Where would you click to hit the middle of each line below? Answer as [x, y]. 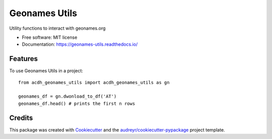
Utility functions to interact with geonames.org [57, 28]
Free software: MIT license [50, 37]
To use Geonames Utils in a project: [46, 71]
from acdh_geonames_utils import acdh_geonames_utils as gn [94, 82]
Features [23, 59]
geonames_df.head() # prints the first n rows [77, 103]
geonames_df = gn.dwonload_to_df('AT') [67, 96]
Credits [21, 118]
